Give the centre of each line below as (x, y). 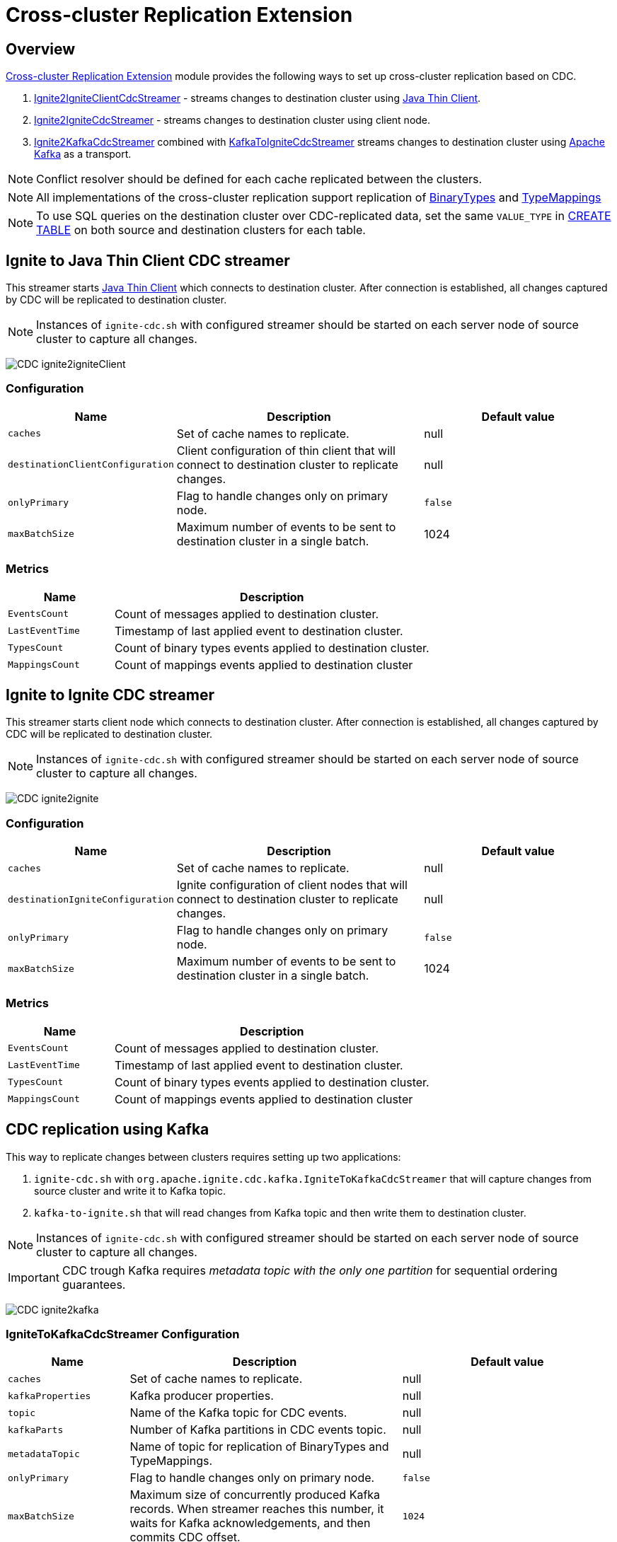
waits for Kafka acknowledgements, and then (250, 1523)
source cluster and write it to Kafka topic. (130, 1190)
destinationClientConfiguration (91, 465)
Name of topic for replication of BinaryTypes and (259, 1447)
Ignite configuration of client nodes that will (292, 885)
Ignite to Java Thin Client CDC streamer (148, 260)
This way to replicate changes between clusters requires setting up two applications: (203, 1156)
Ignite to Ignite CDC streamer (110, 695)
